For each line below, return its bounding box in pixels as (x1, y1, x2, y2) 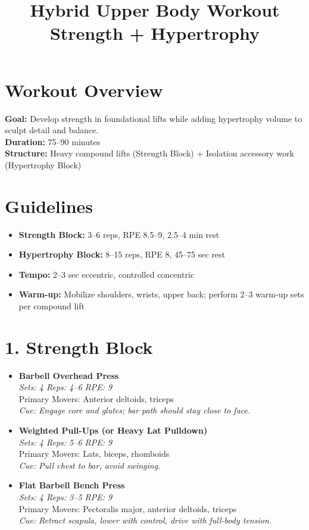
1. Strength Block (5, 334, 153, 359)
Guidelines (5, 193, 93, 218)
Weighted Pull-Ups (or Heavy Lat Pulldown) (18, 424, 208, 437)
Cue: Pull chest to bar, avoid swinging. (18, 459, 161, 471)
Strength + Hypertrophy (49, 21, 260, 45)
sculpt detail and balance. (5, 124, 99, 136)
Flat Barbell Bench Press (18, 479, 125, 491)
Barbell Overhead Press (18, 369, 119, 381)
